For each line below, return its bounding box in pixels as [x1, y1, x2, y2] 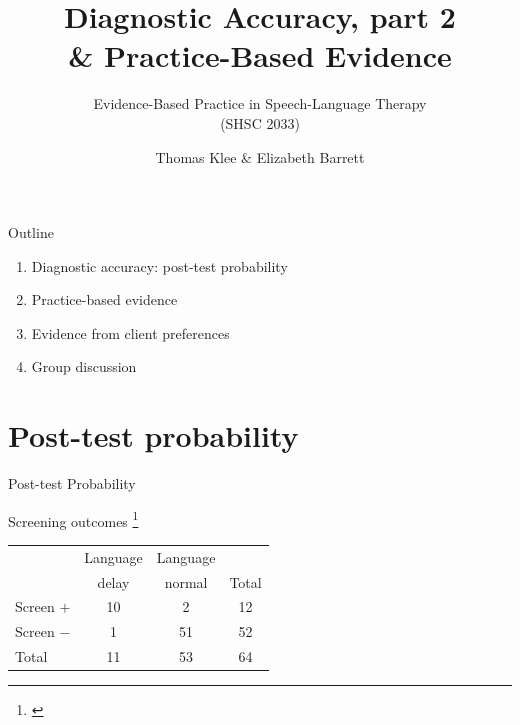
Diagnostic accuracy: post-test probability [31, 255, 288, 276]
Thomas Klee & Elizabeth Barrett [155, 146, 365, 167]
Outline [8, 222, 54, 243]
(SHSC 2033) [220, 112, 300, 133]
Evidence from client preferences [31, 322, 230, 343]
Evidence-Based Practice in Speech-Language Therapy [93, 93, 427, 114]
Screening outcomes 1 [8, 507, 139, 531]
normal [164, 571, 208, 592]
